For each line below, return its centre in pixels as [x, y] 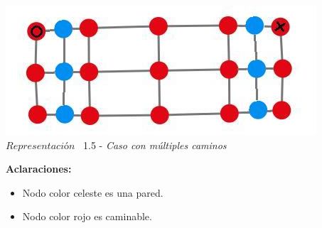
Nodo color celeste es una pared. [93, 192]
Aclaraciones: [39, 169]
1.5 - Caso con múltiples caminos [155, 145]
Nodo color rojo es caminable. [87, 216]
